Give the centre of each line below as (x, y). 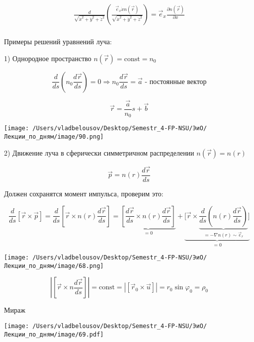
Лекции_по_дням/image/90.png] (54, 137)
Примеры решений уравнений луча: (58, 42)
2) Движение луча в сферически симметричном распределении (99, 152)
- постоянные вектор (176, 82)
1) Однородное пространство (48, 58)
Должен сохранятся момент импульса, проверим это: (84, 193)
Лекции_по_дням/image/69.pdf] (54, 334)
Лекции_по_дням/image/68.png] (54, 266)
